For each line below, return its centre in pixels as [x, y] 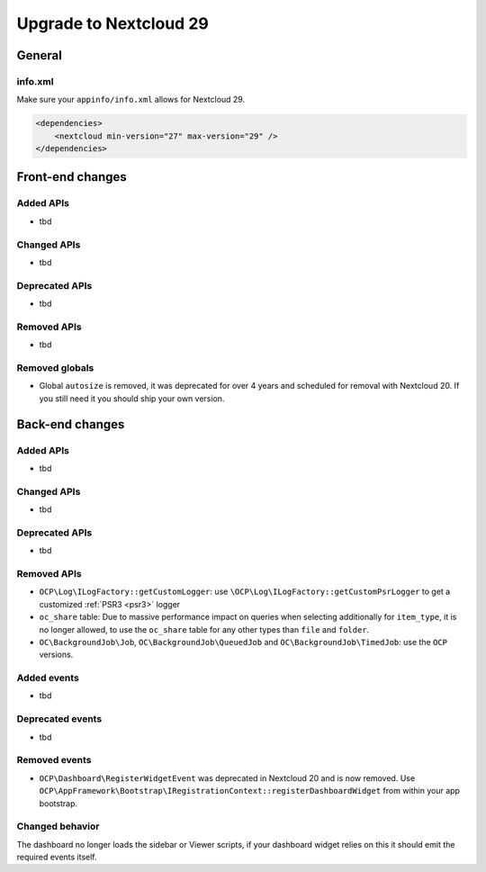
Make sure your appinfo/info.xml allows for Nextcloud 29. [131, 100]
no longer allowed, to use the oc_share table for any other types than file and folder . [204, 629]
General [40, 55]
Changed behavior [58, 826]
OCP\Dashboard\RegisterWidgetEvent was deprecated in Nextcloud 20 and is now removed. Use [227, 778]
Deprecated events [59, 719]
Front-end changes [72, 177]
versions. [56, 655]
